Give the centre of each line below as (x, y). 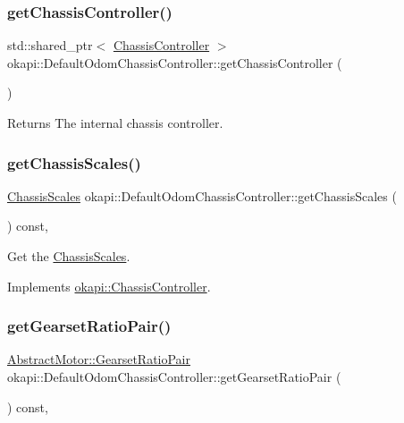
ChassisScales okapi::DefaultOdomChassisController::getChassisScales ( (202, 195)
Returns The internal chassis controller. (115, 123)
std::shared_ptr (50, 45)
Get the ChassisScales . (69, 256)
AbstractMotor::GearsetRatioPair (99, 359)
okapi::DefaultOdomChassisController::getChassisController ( (175, 62)
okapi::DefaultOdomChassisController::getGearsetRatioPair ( (174, 376)
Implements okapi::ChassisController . (109, 286)
